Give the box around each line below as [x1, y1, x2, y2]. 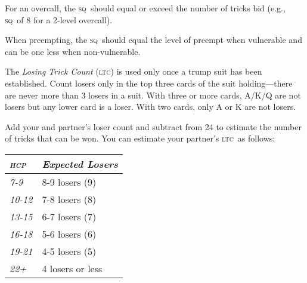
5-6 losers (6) [42, 226, 97, 241]
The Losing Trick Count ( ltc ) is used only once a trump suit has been [5, 65, 262, 78]
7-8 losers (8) [42, 192, 97, 206]
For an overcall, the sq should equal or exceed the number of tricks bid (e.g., [5, 2, 286, 14]
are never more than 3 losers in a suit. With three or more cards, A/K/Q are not [5, 88, 301, 101]
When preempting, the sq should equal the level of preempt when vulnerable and [5, 33, 302, 46]
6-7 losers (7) [42, 209, 97, 223]
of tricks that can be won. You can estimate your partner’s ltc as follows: [5, 132, 275, 144]
